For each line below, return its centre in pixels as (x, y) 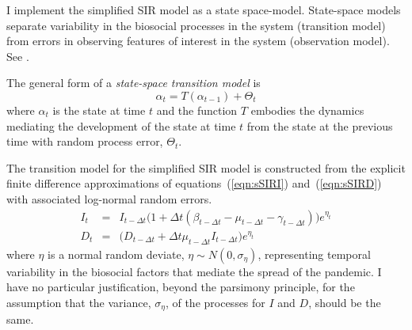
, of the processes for (215, 303)
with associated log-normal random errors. (109, 198)
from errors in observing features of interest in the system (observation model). (198, 41)
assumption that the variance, (79, 303)
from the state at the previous (320, 125)
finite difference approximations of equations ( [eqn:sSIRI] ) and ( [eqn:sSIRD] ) (194, 183)
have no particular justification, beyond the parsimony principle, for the (181, 287)
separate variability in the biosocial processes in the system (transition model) (196, 25)
